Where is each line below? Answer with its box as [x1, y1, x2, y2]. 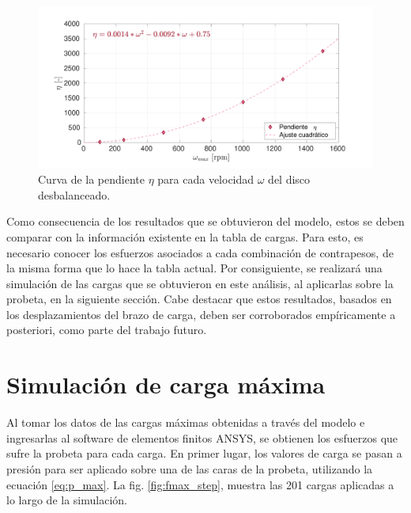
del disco [268, 171, 311, 188]
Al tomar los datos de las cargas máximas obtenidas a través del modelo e [6, 414, 365, 431]
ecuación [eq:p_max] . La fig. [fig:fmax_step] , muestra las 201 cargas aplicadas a [6, 476, 394, 492]
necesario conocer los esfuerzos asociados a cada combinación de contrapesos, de [6, 244, 394, 260]
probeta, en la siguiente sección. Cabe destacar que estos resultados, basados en [6, 291, 392, 307]
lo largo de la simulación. [6, 492, 127, 508]
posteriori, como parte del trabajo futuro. [6, 321, 207, 338]
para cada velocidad [157, 171, 255, 188]
